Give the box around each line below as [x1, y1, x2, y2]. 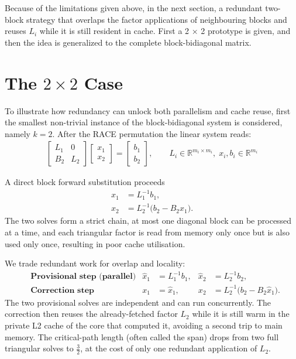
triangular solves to [5, 342, 74, 354]
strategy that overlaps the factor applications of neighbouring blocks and [26, 13, 287, 25]
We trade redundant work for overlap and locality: [5, 257, 185, 269]
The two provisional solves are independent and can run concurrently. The [5, 296, 271, 308]
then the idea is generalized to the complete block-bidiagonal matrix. [5, 36, 252, 48]
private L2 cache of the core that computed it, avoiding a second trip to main [5, 319, 283, 331]
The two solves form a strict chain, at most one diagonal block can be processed [5, 214, 292, 227]
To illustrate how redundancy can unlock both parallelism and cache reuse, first [5, 104, 291, 117]
